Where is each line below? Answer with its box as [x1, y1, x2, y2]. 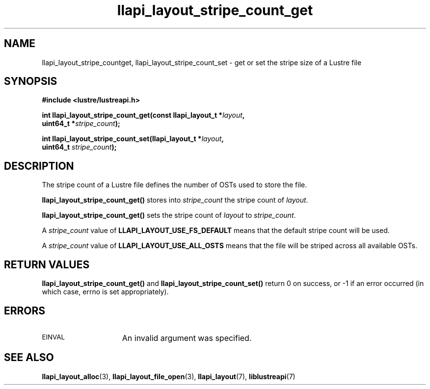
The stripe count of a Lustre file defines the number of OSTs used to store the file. [42, 181, 307, 189]
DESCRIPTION [4, 159, 74, 172]
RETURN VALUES [4, 258, 90, 271]
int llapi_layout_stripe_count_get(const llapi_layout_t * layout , [42, 111, 245, 120]
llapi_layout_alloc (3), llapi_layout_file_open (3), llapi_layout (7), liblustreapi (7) [42, 372, 296, 381]
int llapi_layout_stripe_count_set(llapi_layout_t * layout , [42, 134, 224, 143]
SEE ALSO [4, 351, 54, 364]
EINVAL [42, 333, 65, 341]
